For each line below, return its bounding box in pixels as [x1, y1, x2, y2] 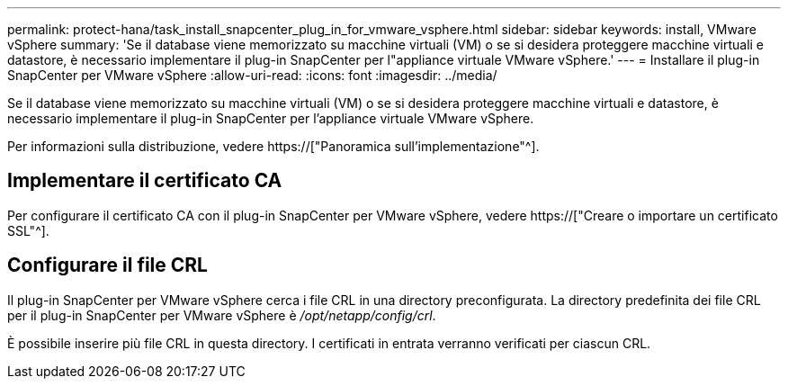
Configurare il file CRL [7, 254, 208, 277]
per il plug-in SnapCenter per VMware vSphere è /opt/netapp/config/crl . [7, 307, 436, 323]
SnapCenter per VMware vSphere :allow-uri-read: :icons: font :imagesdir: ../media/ [7, 67, 497, 83]
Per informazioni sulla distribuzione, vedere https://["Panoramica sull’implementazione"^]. [7, 139, 540, 154]
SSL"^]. [7, 222, 49, 238]
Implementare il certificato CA [7, 169, 282, 193]
